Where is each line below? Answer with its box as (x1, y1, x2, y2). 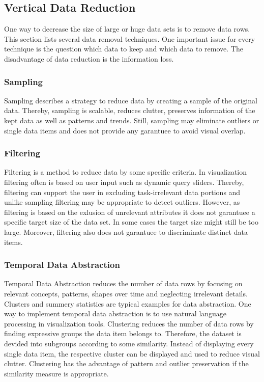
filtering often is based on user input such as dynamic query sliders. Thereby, (4, 176, 244, 187)
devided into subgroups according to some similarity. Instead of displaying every (4, 338, 254, 348)
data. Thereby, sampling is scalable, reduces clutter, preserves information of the (4, 105, 255, 116)
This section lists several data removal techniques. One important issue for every (4, 33, 255, 44)
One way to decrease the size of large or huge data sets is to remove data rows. (4, 23, 250, 34)
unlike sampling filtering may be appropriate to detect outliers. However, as (4, 197, 240, 207)
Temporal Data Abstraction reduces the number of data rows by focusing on (4, 278, 243, 289)
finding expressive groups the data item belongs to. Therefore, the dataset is (4, 328, 242, 339)
